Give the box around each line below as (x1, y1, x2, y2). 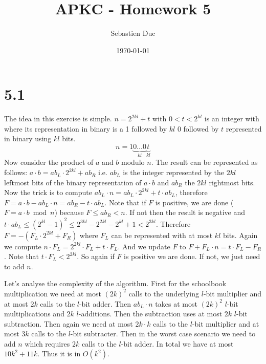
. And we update (118, 241, 170, 251)
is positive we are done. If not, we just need (124, 251, 260, 262)
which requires (25, 338, 70, 349)
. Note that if (104, 197, 146, 207)
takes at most (155, 298, 197, 309)
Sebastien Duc (110, 28, 156, 38)
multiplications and (4, 308, 64, 319)
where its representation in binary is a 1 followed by (4, 123, 167, 134)
